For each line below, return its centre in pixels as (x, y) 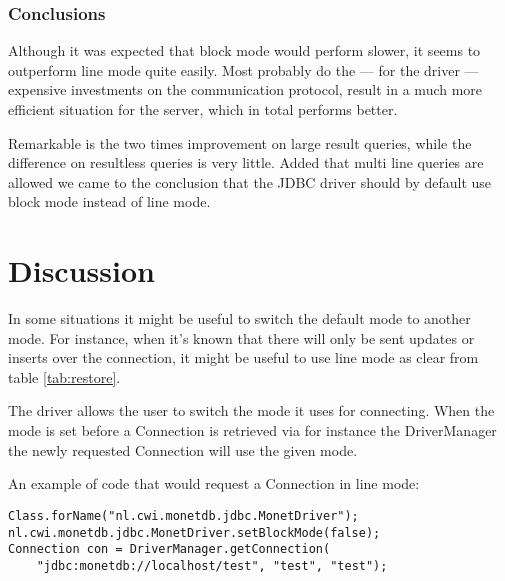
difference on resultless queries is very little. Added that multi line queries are (246, 162)
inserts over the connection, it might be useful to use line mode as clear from (243, 357)
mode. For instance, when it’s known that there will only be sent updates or (241, 337)
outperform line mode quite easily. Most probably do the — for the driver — (243, 69)
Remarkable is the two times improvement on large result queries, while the (240, 142)
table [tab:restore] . (64, 376)
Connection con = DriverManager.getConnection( (169, 549)
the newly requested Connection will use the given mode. (183, 449)
